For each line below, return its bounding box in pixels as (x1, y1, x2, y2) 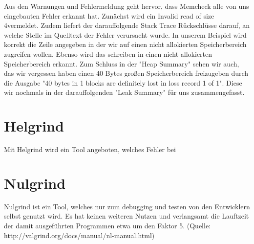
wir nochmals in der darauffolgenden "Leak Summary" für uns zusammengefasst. (4, 87, 245, 97)
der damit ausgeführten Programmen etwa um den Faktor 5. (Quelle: (4, 220, 211, 230)
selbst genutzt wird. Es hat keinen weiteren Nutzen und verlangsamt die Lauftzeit (4, 211, 249, 221)
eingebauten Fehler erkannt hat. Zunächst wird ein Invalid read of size (4, 10, 214, 21)
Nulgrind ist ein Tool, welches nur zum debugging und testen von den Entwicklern (4, 201, 250, 211)
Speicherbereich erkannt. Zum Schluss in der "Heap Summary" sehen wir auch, (4, 58, 239, 68)
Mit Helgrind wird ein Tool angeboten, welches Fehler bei (4, 144, 176, 155)
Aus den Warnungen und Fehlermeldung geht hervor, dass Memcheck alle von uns (4, 1, 249, 11)
